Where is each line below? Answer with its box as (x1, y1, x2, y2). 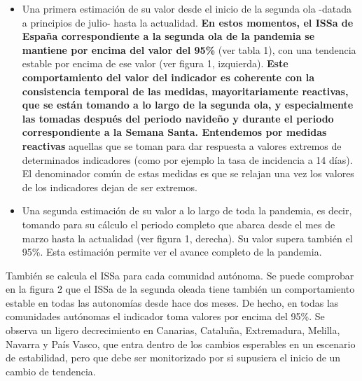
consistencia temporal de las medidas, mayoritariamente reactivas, (22, 83, 349, 98)
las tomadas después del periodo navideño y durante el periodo (22, 111, 334, 125)
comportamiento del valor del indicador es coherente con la (22, 69, 314, 84)
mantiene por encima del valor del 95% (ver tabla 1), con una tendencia (22, 42, 356, 57)
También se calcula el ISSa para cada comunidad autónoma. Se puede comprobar (6, 268, 354, 282)
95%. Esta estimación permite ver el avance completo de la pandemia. (22, 244, 322, 259)
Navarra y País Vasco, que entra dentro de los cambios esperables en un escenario (6, 336, 356, 351)
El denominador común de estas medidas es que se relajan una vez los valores (22, 166, 354, 181)
